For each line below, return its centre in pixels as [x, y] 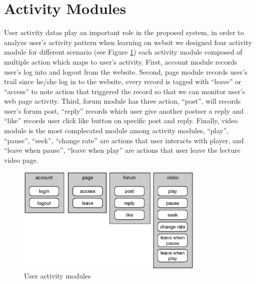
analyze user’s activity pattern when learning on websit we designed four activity [128, 42]
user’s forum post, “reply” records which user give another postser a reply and [124, 110]
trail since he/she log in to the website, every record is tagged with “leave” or [123, 81]
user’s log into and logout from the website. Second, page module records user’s [126, 71]
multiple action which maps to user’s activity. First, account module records [121, 61]
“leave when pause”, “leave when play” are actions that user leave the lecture [122, 150]
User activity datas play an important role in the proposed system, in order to [124, 32]
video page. [21, 160]
